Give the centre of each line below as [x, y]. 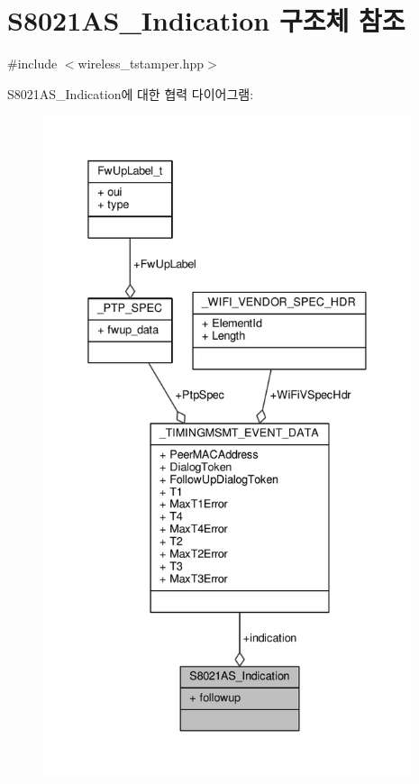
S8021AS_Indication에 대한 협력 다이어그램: [131, 93]
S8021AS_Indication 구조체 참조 [206, 20]
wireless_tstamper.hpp [141, 64]
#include [32, 64]
